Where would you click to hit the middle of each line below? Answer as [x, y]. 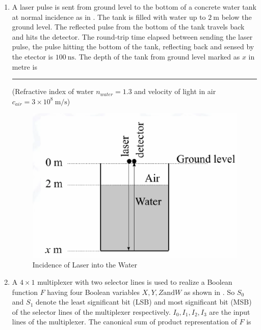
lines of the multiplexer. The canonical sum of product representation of [124, 322]
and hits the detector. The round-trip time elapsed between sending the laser [132, 36]
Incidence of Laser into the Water [85, 265]
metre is [24, 66]
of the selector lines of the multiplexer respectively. [91, 311]
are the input [230, 311]
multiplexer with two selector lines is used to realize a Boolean [135, 281]
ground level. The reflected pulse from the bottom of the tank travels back [128, 27]
